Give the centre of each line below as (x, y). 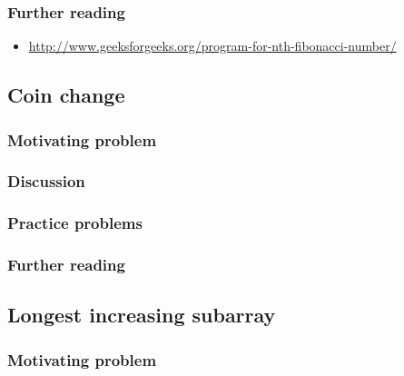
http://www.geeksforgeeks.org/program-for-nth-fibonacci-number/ (212, 46)
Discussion (46, 181)
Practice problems (75, 223)
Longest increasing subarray (142, 315)
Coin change (66, 95)
